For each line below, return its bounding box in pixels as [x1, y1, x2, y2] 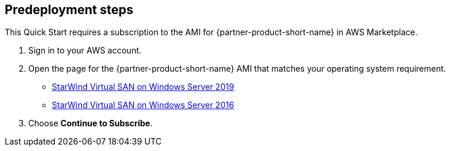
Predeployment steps [5, 2, 134, 17]
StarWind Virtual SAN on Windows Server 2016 [52, 100, 234, 110]
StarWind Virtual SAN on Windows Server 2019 [52, 82, 234, 92]
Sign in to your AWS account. [28, 45, 142, 56]
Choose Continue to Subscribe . [28, 118, 153, 129]
